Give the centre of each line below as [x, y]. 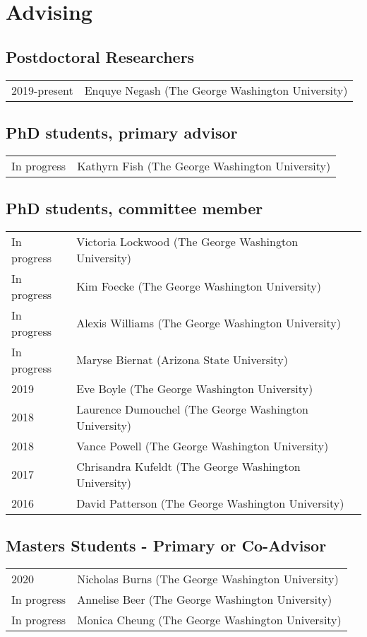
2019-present [42, 90]
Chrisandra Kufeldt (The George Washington [188, 466]
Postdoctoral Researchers [100, 56]
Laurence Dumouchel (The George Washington [192, 409]
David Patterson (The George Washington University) [210, 503]
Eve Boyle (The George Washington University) [195, 388]
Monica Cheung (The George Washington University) [209, 620]
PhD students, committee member [134, 208]
